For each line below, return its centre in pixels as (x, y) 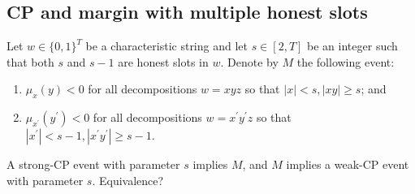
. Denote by (249, 61)
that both (30, 61)
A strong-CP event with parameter (93, 164)
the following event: (346, 61)
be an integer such (352, 46)
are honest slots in (163, 61)
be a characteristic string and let (166, 46)
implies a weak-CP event (348, 164)
